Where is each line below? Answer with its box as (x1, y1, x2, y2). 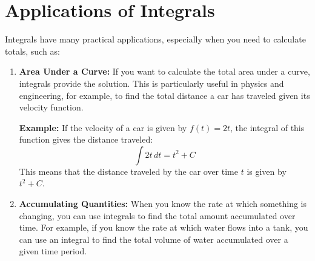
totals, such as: (5, 44, 60, 57)
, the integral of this (230, 121, 305, 134)
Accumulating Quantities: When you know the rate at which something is (19, 197, 307, 210)
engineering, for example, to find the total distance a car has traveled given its (19, 89, 310, 101)
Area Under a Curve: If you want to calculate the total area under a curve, (19, 65, 310, 78)
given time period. (19, 245, 87, 257)
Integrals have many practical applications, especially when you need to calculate (5, 33, 306, 46)
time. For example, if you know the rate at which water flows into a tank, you (19, 221, 308, 234)
